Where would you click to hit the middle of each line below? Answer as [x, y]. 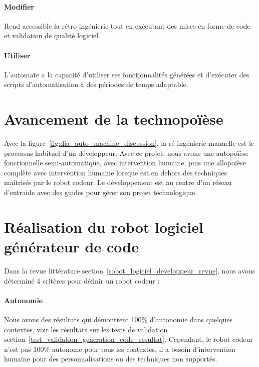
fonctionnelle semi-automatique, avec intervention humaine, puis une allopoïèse [125, 163]
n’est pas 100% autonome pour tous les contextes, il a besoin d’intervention [120, 349]
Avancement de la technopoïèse [114, 119]
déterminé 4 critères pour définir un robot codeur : [82, 280]
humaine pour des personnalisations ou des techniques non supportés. [111, 359]
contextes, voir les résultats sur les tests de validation [86, 329]
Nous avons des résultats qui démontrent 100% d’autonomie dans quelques [118, 319]
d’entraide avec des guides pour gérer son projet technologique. [101, 192]
